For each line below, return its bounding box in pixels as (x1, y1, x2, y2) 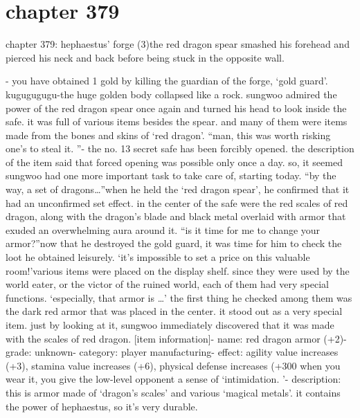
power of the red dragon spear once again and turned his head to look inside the (6, 100, 347, 115)
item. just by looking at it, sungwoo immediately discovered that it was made (6, 318, 334, 331)
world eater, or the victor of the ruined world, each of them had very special (6, 277, 330, 291)
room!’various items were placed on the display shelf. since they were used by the (6, 263, 350, 278)
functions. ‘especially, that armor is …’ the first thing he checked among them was (6, 290, 352, 305)
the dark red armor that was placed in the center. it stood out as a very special (6, 304, 343, 318)
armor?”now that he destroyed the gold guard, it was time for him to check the (6, 236, 342, 251)
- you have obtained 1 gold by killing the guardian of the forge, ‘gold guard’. (6, 73, 328, 88)
